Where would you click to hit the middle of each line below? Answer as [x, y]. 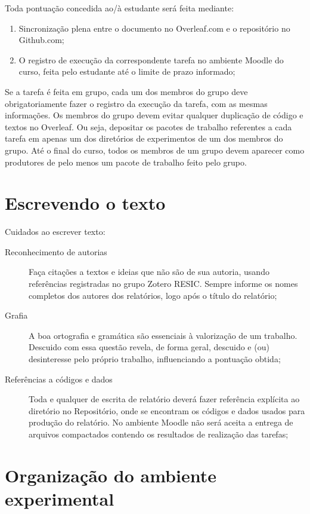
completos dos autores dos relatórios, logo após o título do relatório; [153, 295]
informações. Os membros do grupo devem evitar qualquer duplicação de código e [154, 115]
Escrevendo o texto [85, 203]
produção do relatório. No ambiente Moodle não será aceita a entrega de [161, 422]
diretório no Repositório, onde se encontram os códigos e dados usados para [167, 410]
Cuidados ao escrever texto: [55, 232]
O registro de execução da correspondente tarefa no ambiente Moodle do [151, 59]
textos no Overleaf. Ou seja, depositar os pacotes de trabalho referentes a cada [148, 126]
